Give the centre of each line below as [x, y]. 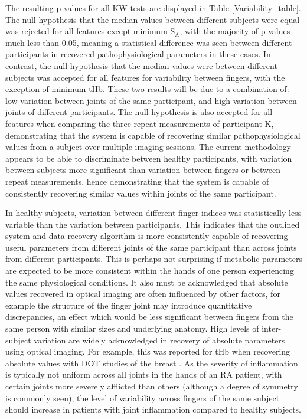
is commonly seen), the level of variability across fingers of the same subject [143, 397]
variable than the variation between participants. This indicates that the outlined [153, 224]
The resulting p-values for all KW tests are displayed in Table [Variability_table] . [153, 8]
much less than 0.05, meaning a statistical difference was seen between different [149, 42]
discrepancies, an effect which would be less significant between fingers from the [149, 317]
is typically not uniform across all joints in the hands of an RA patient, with [144, 374]
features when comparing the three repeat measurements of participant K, [140, 123]
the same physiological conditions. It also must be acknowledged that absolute [147, 282]
